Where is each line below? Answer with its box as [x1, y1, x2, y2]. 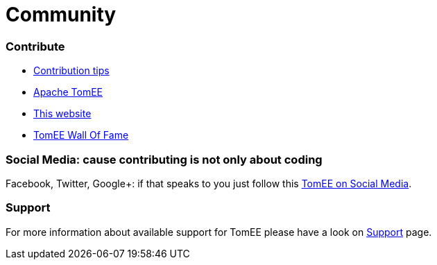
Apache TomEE [33, 86, 103, 99]
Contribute [6, 39, 65, 53]
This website [33, 108, 92, 120]
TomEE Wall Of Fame [33, 129, 129, 142]
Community [6, 3, 117, 26]
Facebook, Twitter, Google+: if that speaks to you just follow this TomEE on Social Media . [6, 177, 412, 189]
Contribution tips [33, 65, 110, 77]
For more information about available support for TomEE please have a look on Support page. [6, 225, 432, 238]
